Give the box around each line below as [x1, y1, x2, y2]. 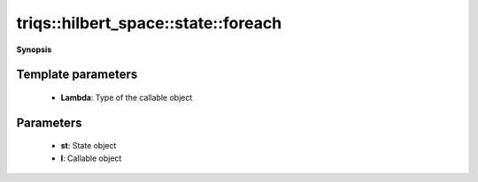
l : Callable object [60, 153, 122, 163]
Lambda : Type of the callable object [60, 92, 193, 102]
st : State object [60, 140, 117, 151]
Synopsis [16, 44, 52, 55]
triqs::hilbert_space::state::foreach [16, 13, 282, 33]
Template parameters [16, 67, 138, 82]
